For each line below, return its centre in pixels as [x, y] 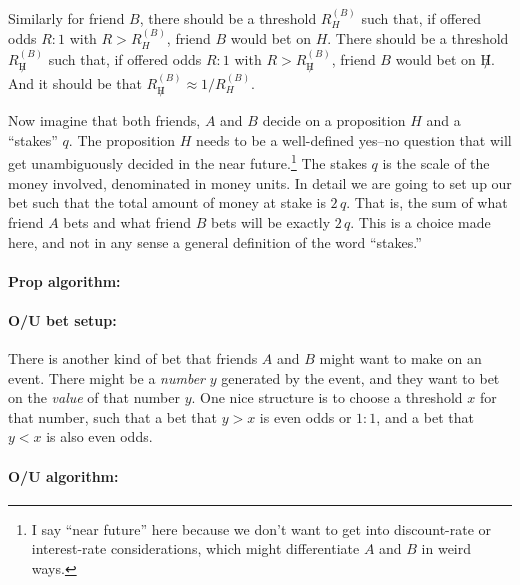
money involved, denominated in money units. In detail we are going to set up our [260, 182]
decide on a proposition [334, 120]
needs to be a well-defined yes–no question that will [354, 139]
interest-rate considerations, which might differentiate [195, 548]
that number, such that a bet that [112, 416]
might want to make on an [400, 358]
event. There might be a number [106, 377]
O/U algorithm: [63, 475]
